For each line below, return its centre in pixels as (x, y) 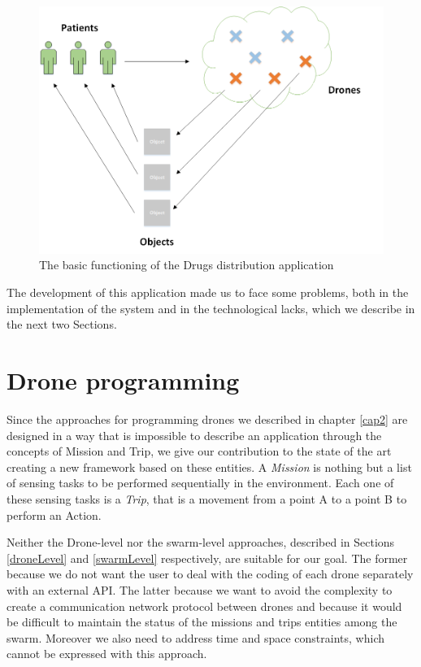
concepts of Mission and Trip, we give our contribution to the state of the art (199, 451)
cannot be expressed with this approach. (107, 654)
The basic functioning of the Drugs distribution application (187, 265)
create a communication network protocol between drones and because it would (204, 606)
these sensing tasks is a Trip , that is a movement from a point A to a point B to (207, 498)
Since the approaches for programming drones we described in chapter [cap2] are (207, 419)
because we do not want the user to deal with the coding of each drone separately (210, 574)
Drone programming (123, 380)
